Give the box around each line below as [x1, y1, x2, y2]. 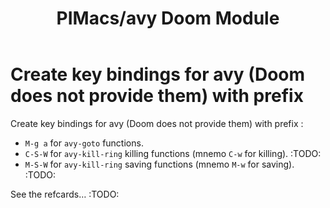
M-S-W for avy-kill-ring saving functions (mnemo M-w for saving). [24, 158, 295, 170]
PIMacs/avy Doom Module [56, 7, 280, 30]
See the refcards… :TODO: [10, 188, 120, 200]
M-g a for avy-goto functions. [24, 137, 144, 149]
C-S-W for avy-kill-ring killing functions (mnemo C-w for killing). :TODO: [24, 147, 322, 159]
